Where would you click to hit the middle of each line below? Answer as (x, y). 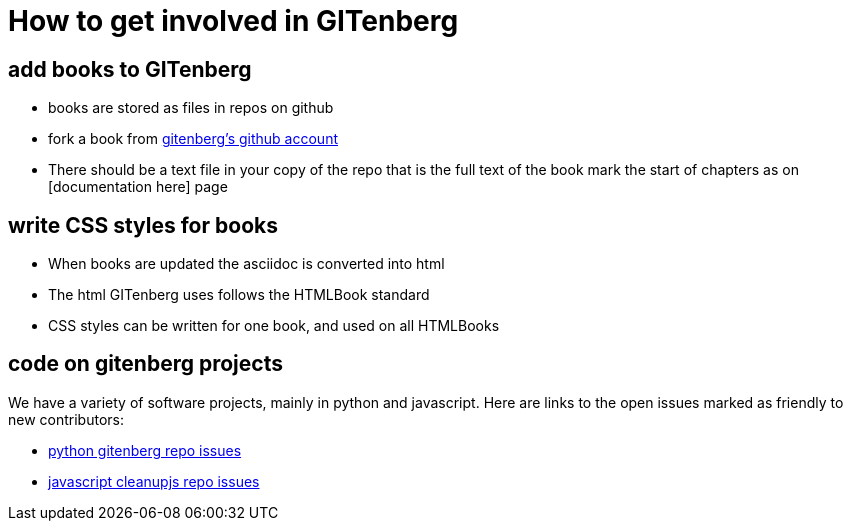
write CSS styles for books (143, 225)
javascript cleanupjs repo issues (154, 481)
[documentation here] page (138, 187)
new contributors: (66, 419)
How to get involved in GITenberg (233, 21)
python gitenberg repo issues (145, 450)
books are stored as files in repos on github (191, 108)
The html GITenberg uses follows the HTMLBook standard (239, 295)
